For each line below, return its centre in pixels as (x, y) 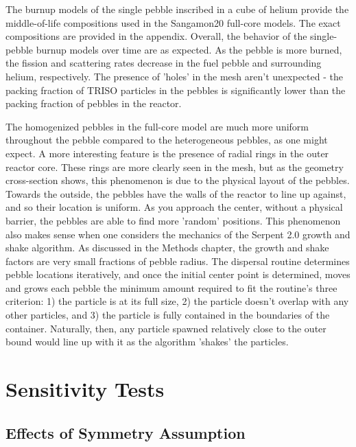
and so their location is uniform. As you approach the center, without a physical (174, 207)
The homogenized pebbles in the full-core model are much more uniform (157, 126)
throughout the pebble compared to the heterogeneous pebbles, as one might (167, 140)
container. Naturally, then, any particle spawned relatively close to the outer (166, 328)
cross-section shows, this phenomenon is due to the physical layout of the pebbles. (178, 180)
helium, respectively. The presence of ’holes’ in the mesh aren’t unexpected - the (174, 76)
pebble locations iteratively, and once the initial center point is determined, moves (178, 274)
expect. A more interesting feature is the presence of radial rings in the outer (167, 153)
